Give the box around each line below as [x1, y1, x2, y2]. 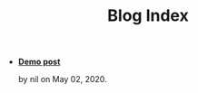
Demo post [17, 56, 61, 68]
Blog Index [107, 5, 189, 26]
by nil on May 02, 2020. [17, 74, 107, 85]
